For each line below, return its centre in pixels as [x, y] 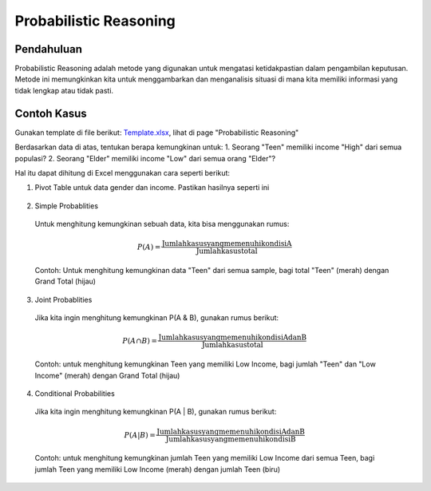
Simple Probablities [67, 206]
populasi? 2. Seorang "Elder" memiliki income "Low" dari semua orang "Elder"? [145, 158]
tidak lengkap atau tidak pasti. [64, 90]
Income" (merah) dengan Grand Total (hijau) [107, 375]
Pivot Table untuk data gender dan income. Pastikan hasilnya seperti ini [152, 188]
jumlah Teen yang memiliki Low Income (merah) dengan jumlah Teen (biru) [158, 469]
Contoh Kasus [51, 113]
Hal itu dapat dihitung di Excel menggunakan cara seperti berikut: [123, 172]
